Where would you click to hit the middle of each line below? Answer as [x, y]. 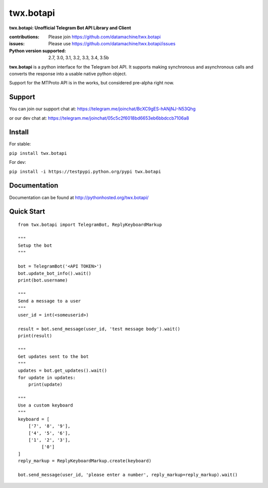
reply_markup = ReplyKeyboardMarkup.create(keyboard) [85, 461]
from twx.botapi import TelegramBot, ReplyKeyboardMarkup [90, 224]
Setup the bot [35, 245]
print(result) [35, 336]
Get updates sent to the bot [53, 357]
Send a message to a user [50, 301]
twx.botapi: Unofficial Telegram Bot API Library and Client [70, 28]
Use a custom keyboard [46, 405]
